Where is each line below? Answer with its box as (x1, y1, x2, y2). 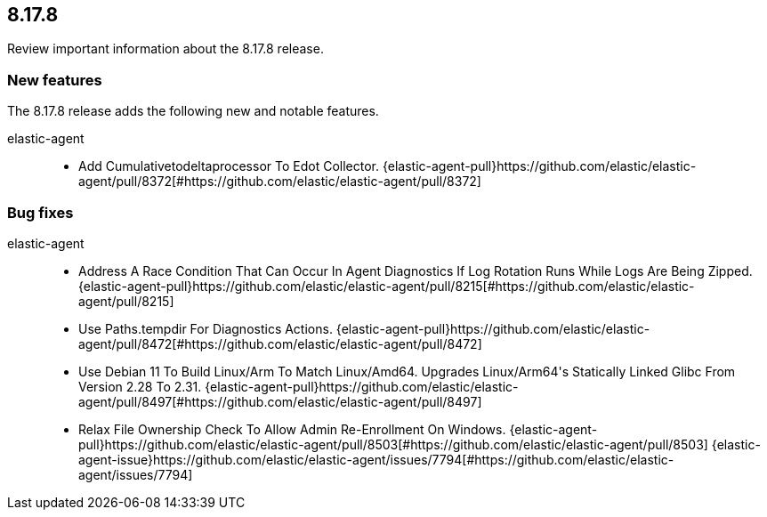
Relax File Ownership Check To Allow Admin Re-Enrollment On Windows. (78, 421, 506, 437)
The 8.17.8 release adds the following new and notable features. (7, 103, 379, 119)
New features (7, 70, 102, 89)
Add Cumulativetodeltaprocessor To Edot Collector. (78, 158, 379, 174)
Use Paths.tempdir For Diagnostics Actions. (78, 320, 333, 336)
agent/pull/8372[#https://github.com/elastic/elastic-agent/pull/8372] (78, 174, 481, 190)
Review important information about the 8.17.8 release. (7, 41, 324, 57)
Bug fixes (7, 203, 74, 222)
